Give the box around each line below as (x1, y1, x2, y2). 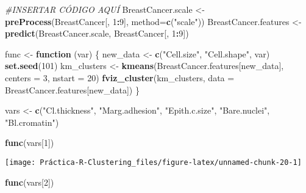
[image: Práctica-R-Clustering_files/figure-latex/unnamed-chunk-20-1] (5, 158, 302, 167)
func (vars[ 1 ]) (5, 136, 54, 149)
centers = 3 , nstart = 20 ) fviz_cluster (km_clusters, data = (5, 71, 235, 84)
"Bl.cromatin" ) (5, 115, 59, 128)
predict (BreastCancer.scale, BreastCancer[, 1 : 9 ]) (5, 27, 189, 40)
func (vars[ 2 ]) (5, 175, 54, 188)
